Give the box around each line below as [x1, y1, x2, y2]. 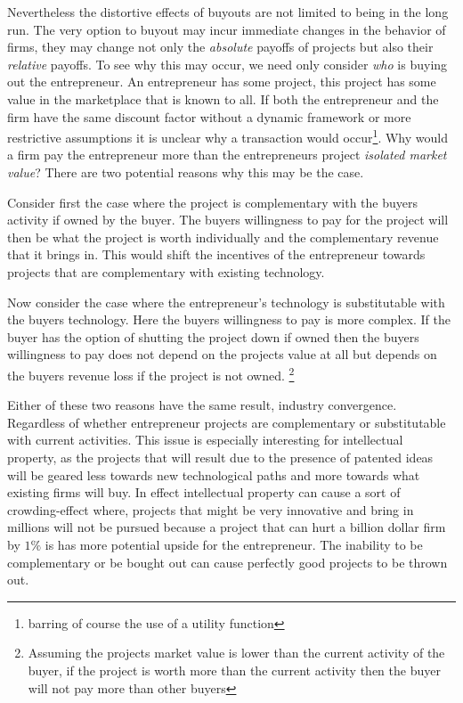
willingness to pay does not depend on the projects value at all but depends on [7, 345, 437, 364]
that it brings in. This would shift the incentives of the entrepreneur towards [7, 245, 426, 264]
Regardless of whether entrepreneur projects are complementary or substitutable [7, 413, 446, 431]
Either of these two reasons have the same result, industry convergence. [7, 396, 397, 414]
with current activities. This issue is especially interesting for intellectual [7, 430, 403, 449]
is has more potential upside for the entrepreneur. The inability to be [45, 535, 423, 553]
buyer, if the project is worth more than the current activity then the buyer [28, 660, 441, 679]
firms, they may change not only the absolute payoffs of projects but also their [7, 37, 434, 56]
